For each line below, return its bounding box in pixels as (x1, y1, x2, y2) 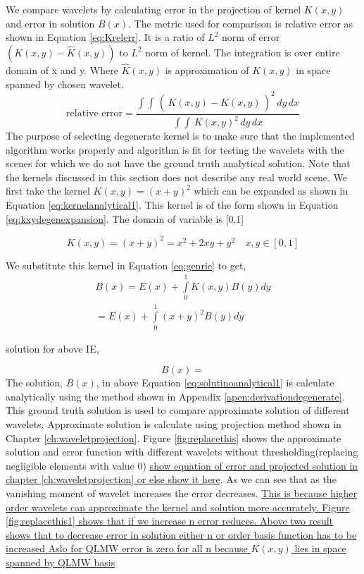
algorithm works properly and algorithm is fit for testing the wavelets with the (6, 142, 344, 157)
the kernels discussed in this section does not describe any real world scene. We (6, 169, 347, 184)
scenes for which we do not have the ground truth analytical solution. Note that (6, 156, 351, 171)
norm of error (222, 30, 280, 44)
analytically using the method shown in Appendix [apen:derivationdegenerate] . (6, 389, 345, 403)
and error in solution (6, 16, 95, 30)
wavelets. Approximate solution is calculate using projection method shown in (6, 417, 341, 431)
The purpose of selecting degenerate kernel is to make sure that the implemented (6, 128, 355, 143)
